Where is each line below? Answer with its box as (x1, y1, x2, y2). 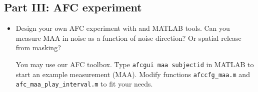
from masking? (15, 42, 61, 53)
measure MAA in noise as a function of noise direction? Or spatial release (15, 32, 241, 43)
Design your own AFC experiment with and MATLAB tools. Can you (15, 23, 230, 33)
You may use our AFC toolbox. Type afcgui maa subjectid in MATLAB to (15, 59, 254, 69)
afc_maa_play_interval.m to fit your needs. (15, 79, 153, 89)
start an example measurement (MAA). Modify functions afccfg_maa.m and (15, 69, 250, 79)
